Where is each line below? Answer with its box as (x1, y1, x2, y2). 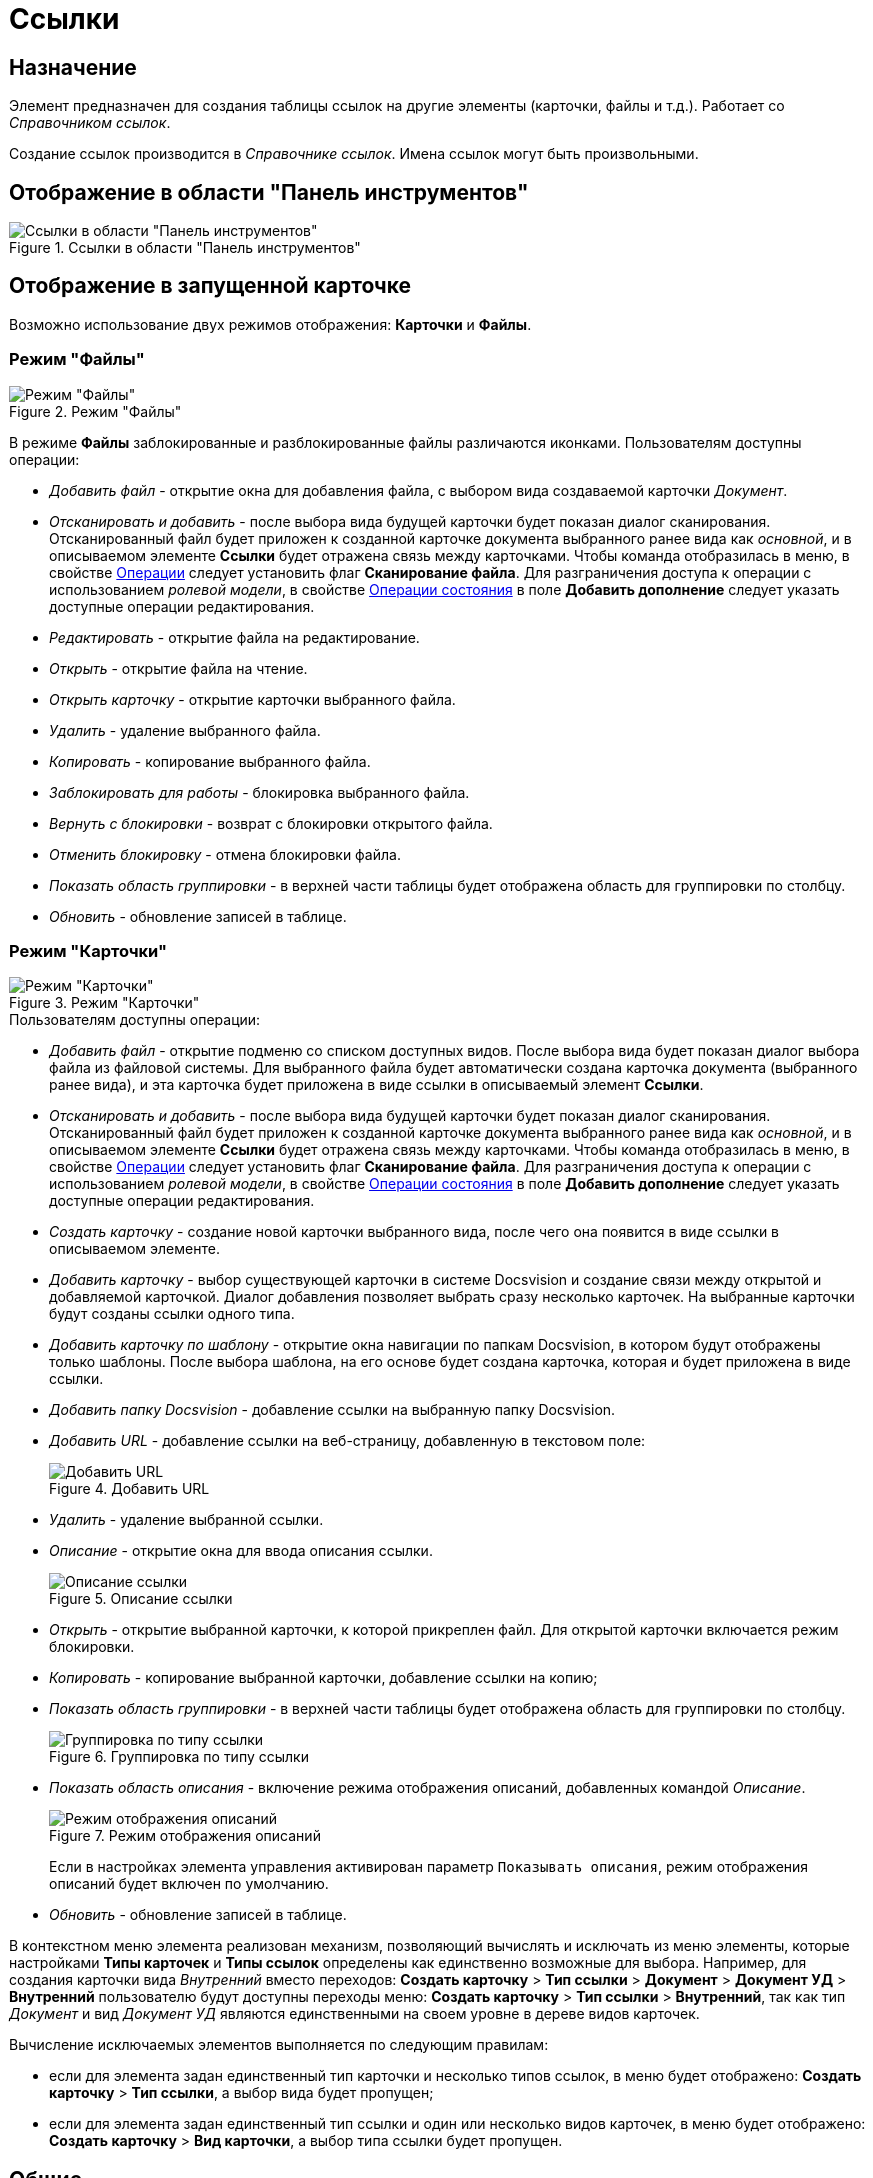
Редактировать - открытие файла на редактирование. (49, 628, 420, 646)
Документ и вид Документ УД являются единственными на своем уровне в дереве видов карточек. (9, 2005, 700, 2023)
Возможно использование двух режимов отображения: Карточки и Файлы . (9, 315, 532, 333)
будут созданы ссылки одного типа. (49, 1305, 295, 1323)
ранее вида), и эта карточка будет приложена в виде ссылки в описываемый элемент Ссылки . (49, 1076, 704, 1094)
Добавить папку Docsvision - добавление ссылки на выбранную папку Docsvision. (49, 1401, 616, 1419)
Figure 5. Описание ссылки (49, 1590, 233, 1608)
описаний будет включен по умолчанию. (49, 1875, 329, 1893)
